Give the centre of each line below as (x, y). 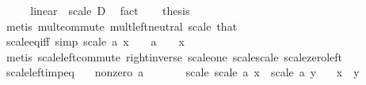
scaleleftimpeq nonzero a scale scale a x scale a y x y (183, 72)
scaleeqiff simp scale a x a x (95, 41)
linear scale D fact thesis (110, 10)
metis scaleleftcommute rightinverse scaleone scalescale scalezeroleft (174, 56)
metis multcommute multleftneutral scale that (122, 26)
